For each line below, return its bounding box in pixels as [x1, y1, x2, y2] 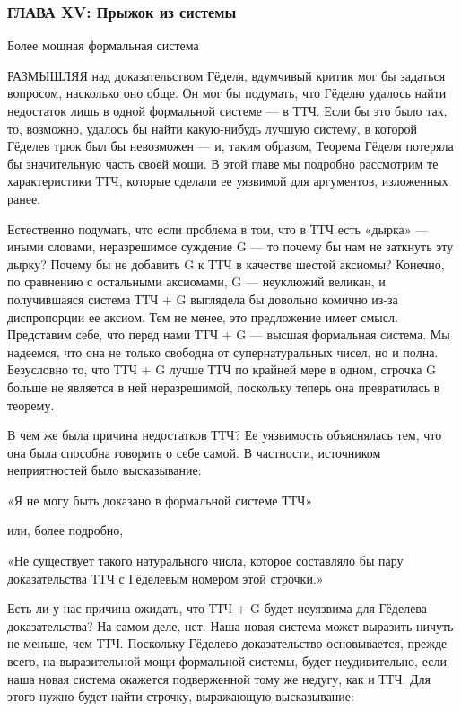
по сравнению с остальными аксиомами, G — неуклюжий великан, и [7, 272, 386, 291]
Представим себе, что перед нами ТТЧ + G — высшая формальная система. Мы [7, 325, 450, 344]
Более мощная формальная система [7, 36, 199, 55]
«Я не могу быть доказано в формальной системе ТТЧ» [7, 490, 313, 509]
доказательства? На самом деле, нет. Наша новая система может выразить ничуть [7, 616, 454, 635]
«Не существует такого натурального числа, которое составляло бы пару [7, 551, 404, 570]
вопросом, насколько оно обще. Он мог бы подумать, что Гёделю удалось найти [7, 83, 447, 102]
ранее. [7, 189, 41, 207]
